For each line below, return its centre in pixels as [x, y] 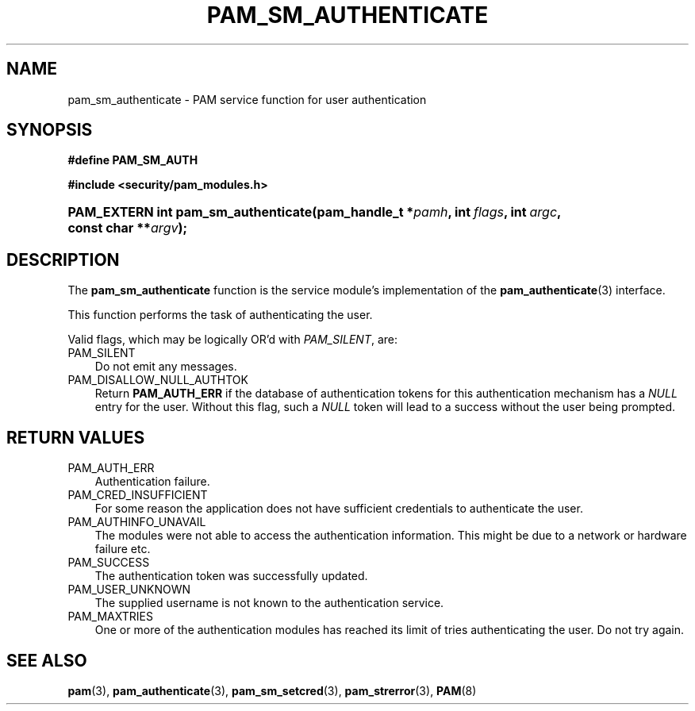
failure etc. [123, 549]
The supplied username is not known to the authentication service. [269, 603]
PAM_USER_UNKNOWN [129, 590]
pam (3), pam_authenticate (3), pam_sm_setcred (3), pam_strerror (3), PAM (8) [272, 690]
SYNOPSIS [50, 130]
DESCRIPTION [63, 259]
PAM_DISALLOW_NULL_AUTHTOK [158, 380]
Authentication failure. [152, 482]
